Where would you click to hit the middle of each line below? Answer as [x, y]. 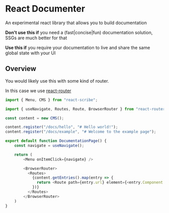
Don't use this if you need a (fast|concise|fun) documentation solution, [79, 32]
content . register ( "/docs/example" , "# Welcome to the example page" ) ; [81, 132]
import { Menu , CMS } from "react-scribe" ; [52, 100]
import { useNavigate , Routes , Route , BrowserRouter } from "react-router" [86, 109]
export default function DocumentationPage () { [56, 141]
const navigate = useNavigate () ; [49, 146]
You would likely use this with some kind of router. [57, 81]
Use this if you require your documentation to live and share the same [78, 47]
